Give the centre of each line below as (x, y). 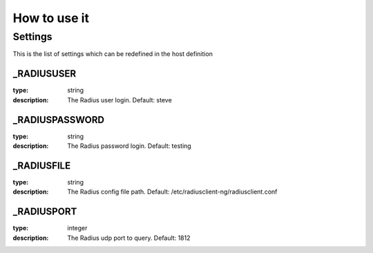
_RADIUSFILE (42, 166)
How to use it (51, 18)
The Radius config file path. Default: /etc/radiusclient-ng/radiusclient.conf (172, 192)
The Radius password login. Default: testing (129, 146)
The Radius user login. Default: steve (119, 100)
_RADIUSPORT (45, 212)
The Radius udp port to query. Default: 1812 (129, 238)
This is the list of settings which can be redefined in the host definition (113, 54)
